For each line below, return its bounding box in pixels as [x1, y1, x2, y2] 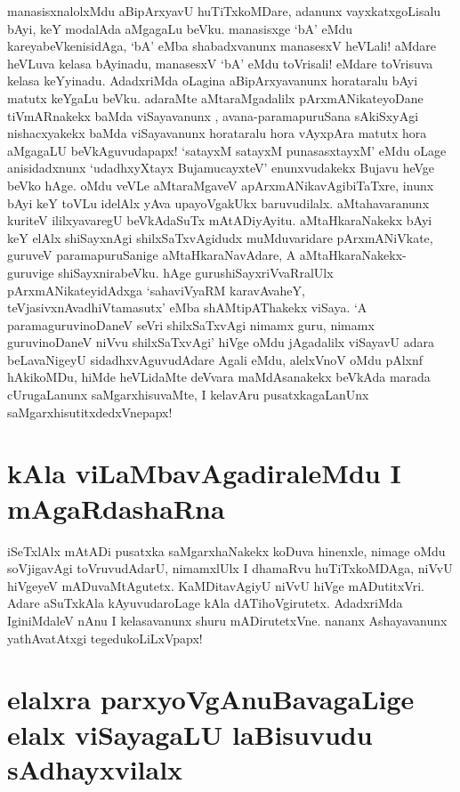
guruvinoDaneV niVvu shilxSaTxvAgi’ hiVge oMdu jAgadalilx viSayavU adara [7, 333, 434, 352]
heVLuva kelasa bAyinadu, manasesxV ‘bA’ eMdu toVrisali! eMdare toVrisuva [7, 53, 433, 72]
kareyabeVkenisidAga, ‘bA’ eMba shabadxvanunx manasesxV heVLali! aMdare [7, 36, 437, 55]
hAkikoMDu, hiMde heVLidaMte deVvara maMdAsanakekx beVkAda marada [7, 368, 431, 386]
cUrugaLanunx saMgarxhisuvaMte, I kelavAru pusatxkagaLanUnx [7, 385, 369, 404]
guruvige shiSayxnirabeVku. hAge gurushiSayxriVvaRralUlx [7, 263, 334, 281]
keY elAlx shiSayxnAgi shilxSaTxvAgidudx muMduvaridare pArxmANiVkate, [7, 228, 433, 246]
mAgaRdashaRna [7, 489, 225, 526]
